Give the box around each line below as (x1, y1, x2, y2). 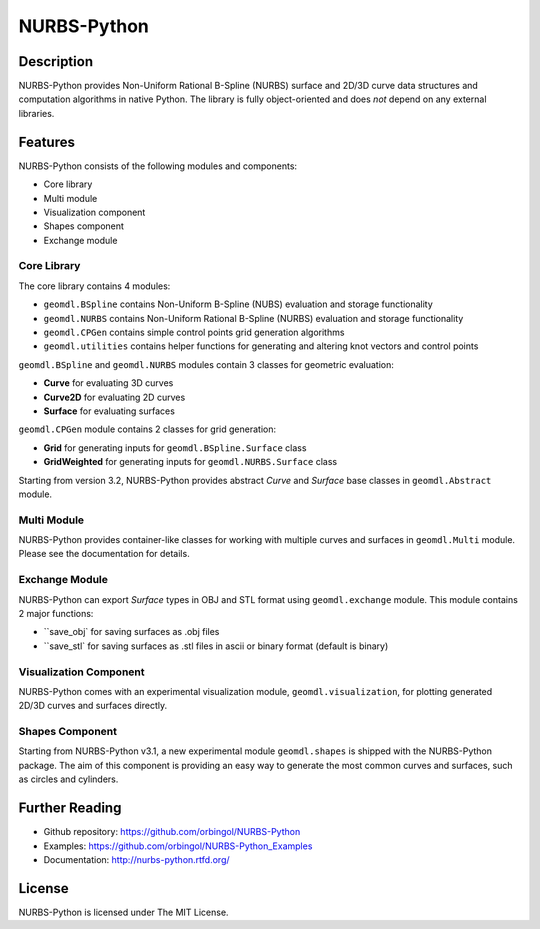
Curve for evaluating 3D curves (43, 377, 174, 389)
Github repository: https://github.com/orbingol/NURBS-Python (43, 826, 301, 838)
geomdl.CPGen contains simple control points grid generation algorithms (43, 326, 345, 339)
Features (18, 133, 75, 150)
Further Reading (18, 800, 122, 817)
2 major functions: (18, 607, 94, 619)
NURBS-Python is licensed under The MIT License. (18, 906, 229, 918)
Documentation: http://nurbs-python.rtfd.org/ (43, 853, 230, 865)
